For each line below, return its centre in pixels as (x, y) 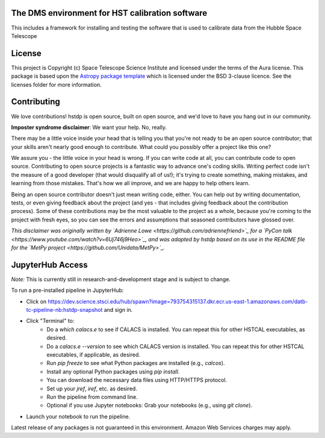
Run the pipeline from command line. (92, 397)
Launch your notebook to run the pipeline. (78, 416)
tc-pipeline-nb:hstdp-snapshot (64, 310)
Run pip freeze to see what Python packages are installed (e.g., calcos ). (136, 363)
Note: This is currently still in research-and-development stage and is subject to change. (121, 279)
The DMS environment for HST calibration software (109, 13)
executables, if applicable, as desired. (94, 355)
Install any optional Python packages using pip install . (113, 372)
